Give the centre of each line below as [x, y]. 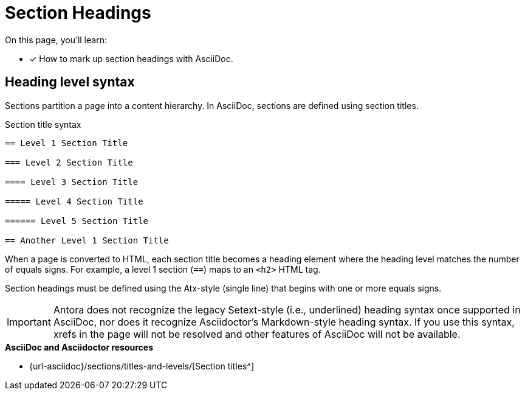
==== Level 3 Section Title [72, 182]
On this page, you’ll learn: [56, 40]
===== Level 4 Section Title [74, 201]
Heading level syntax [70, 82]
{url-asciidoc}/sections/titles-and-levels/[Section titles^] [142, 366]
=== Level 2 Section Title [69, 162]
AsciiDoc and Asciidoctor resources [79, 347]
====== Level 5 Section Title [77, 221]
